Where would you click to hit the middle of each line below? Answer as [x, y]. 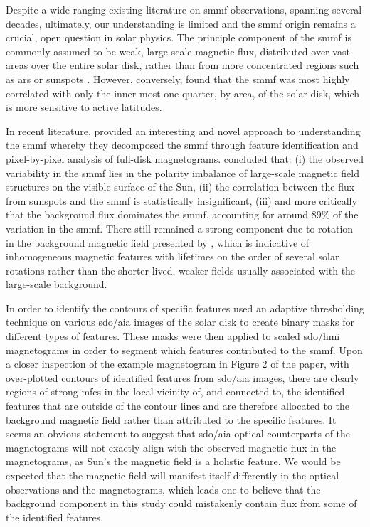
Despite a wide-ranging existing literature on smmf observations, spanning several [184, 9]
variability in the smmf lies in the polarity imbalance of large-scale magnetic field [183, 172]
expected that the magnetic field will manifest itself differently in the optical [173, 475]
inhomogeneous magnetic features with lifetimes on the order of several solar [173, 256]
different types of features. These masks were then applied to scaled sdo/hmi [173, 336]
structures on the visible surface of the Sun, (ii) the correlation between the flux [180, 187]
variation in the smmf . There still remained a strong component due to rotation [180, 228]
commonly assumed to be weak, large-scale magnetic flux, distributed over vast [178, 51]
